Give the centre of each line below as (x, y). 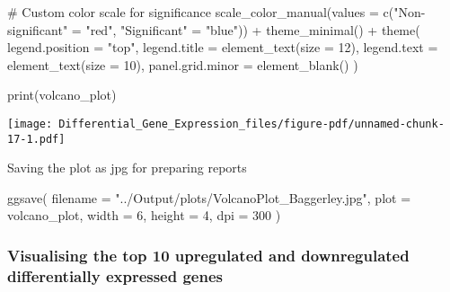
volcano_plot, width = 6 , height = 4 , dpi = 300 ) (144, 215)
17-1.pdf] (36, 139)
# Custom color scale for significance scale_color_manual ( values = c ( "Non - (216, 12)
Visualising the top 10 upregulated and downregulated (208, 255)
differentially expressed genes (115, 275)
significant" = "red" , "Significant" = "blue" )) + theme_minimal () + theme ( (214, 29)
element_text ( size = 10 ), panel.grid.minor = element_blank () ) (183, 64)
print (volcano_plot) (62, 95)
